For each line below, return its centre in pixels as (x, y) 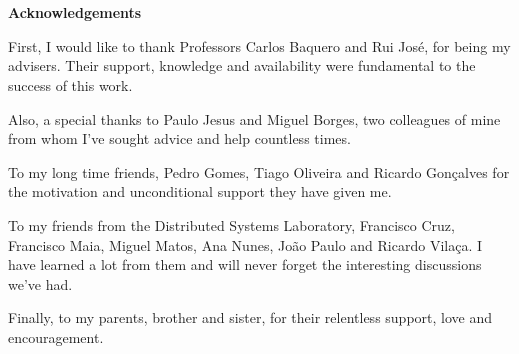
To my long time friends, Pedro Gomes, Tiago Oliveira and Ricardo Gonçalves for (259, 171)
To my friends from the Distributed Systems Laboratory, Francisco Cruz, (231, 224)
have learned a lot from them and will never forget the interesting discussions (245, 264)
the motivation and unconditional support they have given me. (200, 191)
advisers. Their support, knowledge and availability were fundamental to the (242, 65)
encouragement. (56, 336)
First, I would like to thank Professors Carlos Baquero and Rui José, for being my (259, 45)
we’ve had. (40, 283)
